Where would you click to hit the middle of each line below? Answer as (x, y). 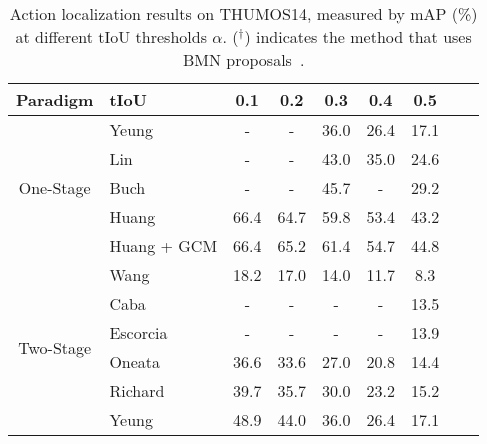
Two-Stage (55, 347)
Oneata (135, 361)
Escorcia (138, 332)
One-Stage (54, 187)
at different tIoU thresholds (111, 36)
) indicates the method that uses (358, 36)
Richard (137, 390)
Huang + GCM (163, 245)
